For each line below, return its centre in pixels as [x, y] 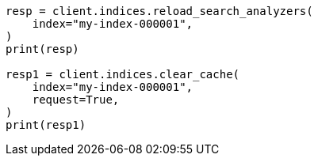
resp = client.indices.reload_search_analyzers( [159, 11]
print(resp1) [46, 125]
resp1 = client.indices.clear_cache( [123, 74]
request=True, [76, 100]
